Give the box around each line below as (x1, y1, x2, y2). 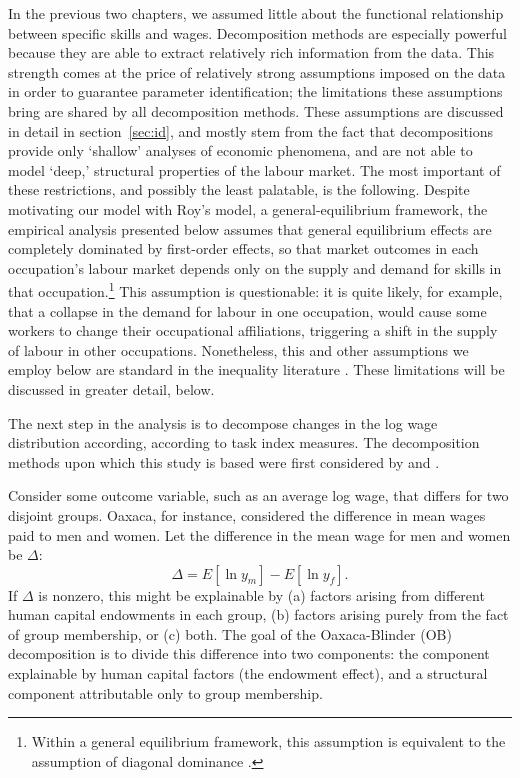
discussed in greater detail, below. (8, 378, 215, 399)
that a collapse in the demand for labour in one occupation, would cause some (8, 300, 487, 321)
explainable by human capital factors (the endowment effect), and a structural (8, 663, 488, 684)
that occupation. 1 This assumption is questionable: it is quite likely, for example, (8, 278, 503, 301)
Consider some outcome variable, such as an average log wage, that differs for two (8, 485, 509, 506)
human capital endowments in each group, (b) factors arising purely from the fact (8, 604, 509, 625)
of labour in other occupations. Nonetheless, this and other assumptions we (8, 339, 469, 360)
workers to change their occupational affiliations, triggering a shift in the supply (8, 320, 498, 341)
